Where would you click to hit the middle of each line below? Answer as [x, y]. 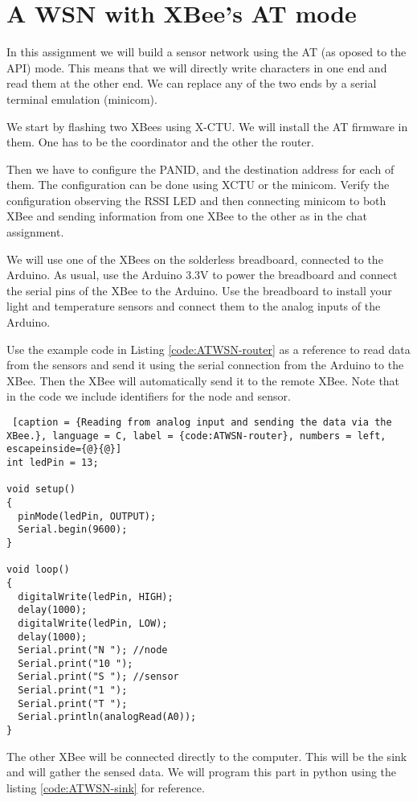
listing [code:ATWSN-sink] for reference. [106, 787]
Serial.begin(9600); [73, 530]
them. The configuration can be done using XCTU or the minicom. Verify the [198, 185]
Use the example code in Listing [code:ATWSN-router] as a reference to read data [208, 349]
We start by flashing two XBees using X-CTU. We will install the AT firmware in [207, 126]
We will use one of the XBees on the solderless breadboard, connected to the [195, 259]
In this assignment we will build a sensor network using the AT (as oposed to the [206, 52]
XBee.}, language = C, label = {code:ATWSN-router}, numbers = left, [196, 436]
